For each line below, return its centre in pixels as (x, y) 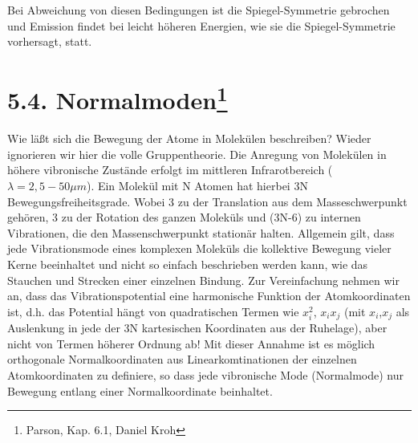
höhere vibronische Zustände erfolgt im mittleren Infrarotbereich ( (170, 170)
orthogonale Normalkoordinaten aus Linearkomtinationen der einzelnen (182, 359)
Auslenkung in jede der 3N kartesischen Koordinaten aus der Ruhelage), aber (197, 328)
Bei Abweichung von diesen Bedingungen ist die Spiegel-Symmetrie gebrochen (199, 10)
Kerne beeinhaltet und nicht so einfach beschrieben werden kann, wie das (188, 264)
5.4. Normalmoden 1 (118, 98)
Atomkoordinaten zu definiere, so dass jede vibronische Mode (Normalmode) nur (206, 375)
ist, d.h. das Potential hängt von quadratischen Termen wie (153, 311)
